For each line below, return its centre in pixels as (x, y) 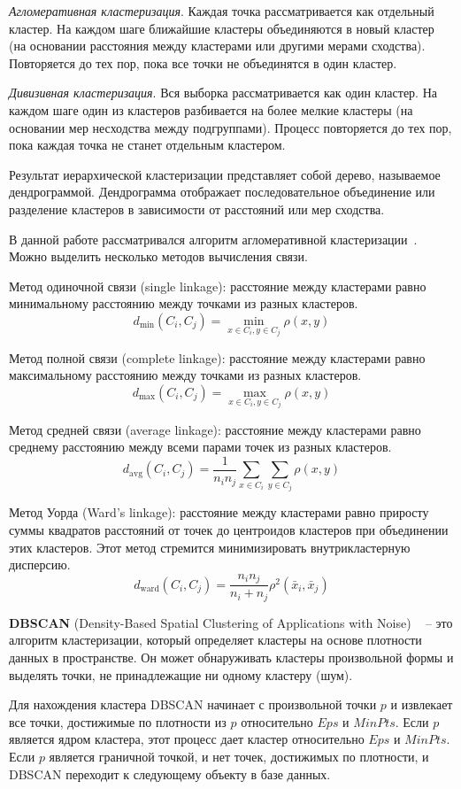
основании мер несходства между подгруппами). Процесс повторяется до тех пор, (230, 127)
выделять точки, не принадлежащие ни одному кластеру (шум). (181, 674)
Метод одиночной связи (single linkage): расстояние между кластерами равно (218, 286)
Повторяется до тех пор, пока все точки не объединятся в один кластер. (203, 62)
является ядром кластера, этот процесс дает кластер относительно (187, 739)
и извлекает (422, 704)
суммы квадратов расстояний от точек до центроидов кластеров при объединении (229, 530)
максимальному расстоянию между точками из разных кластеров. (185, 375)
